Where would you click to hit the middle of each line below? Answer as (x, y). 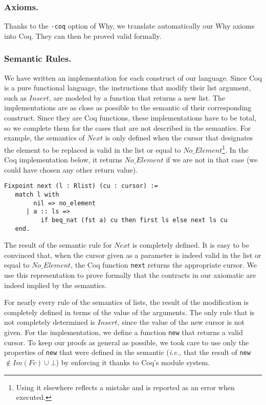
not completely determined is (50, 322)
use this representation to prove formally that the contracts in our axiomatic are (130, 275)
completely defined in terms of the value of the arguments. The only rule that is (129, 312)
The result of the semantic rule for (58, 245)
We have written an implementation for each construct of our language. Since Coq (133, 77)
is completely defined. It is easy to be (191, 245)
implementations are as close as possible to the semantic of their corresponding (128, 108)
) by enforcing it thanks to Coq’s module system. (133, 362)
